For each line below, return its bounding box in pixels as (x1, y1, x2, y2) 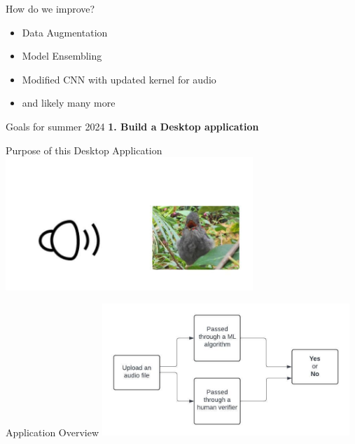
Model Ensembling (22, 48, 102, 63)
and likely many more (22, 95, 116, 110)
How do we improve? (6, 1, 95, 15)
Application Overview (6, 424, 99, 439)
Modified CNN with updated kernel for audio (22, 72, 216, 86)
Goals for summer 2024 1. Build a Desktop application (6, 119, 259, 133)
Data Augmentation (22, 25, 108, 39)
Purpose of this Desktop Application (6, 142, 162, 157)
